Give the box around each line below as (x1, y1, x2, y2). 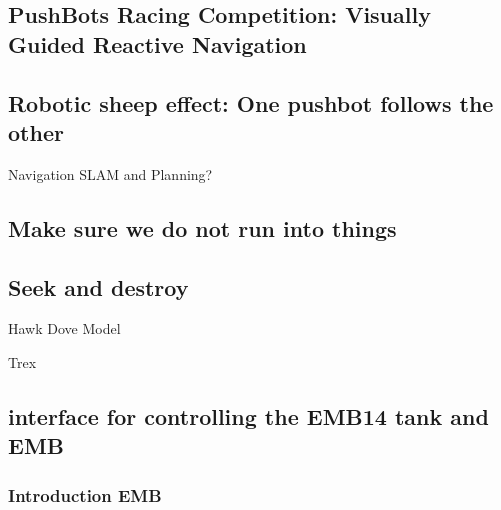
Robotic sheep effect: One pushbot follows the (8, 87, 494, 118)
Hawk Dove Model (8, 318, 121, 339)
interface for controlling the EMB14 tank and (8, 400, 489, 431)
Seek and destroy (8, 271, 189, 302)
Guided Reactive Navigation (8, 28, 307, 59)
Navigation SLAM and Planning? (8, 163, 213, 184)
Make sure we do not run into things (8, 212, 397, 243)
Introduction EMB (8, 482, 162, 507)
